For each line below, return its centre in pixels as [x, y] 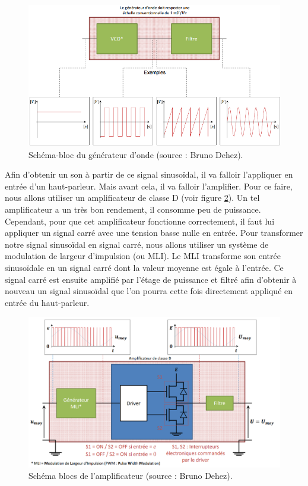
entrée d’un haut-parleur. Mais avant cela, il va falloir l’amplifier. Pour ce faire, [149, 186]
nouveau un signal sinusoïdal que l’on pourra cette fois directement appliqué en [149, 291]
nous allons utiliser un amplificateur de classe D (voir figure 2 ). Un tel [132, 198]
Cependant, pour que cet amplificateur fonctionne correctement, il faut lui [140, 221]
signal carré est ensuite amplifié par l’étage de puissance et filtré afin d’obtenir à [151, 279]
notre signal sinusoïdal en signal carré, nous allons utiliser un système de [137, 244]
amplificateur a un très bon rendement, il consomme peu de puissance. [133, 209]
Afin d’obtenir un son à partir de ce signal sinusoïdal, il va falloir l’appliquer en [149, 174]
